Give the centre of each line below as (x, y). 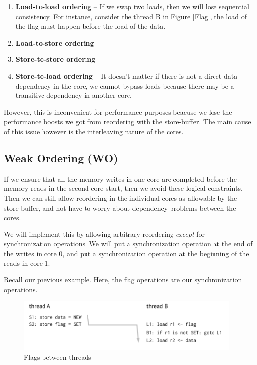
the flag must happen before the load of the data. (90, 26)
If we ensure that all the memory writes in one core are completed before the (120, 178)
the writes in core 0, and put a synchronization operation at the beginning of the (127, 253)
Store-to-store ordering (56, 59)
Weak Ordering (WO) (61, 158)
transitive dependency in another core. (74, 95)
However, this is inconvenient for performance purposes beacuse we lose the (118, 112)
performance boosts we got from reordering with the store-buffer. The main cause (128, 121)
